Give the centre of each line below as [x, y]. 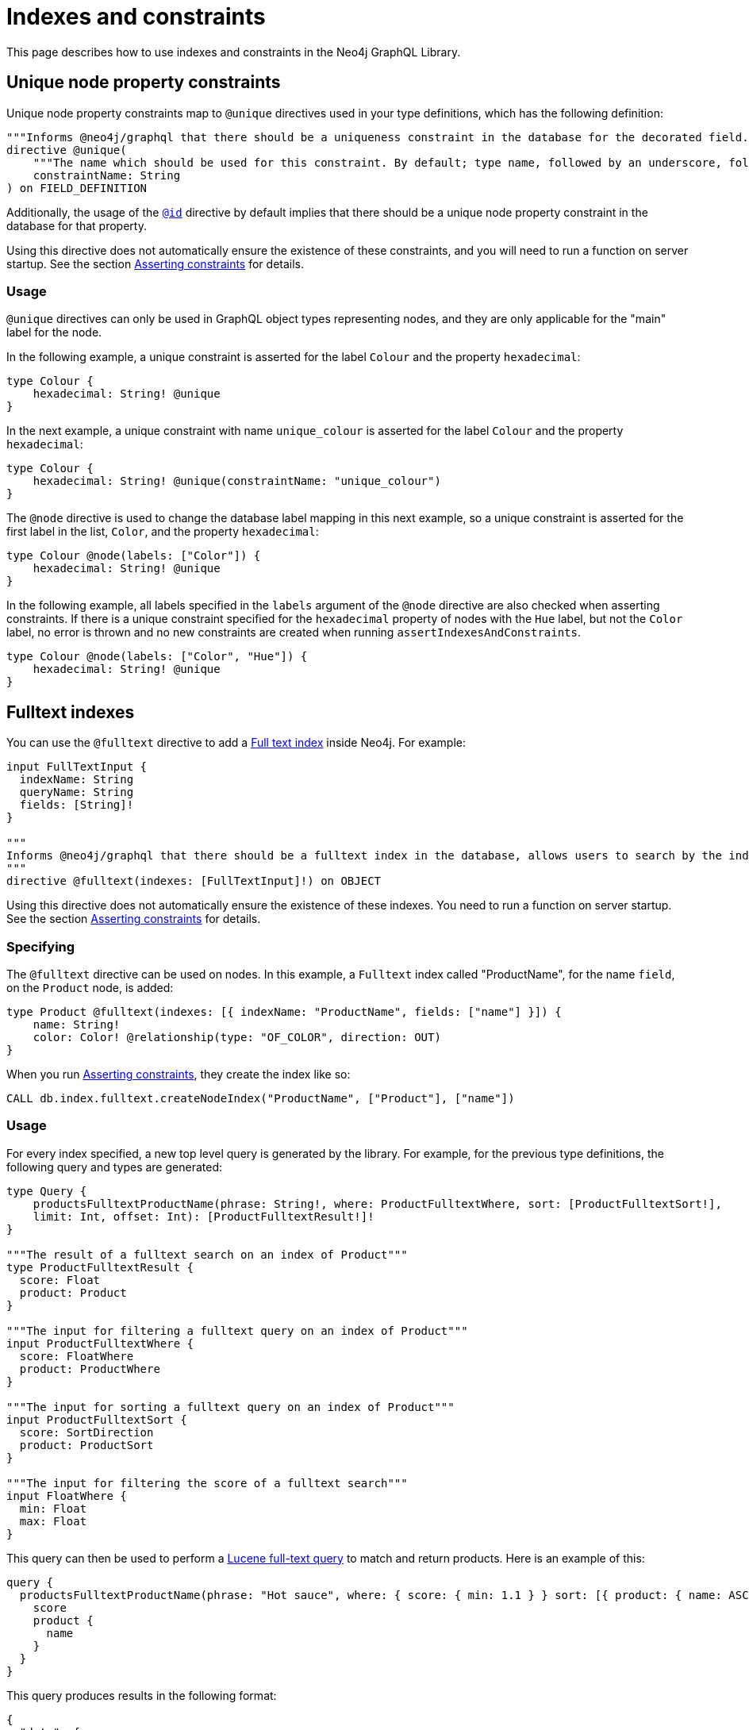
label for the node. [54, 333]
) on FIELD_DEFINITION [77, 188]
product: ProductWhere [90, 1369]
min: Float [53, 1508]
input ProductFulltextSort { [97, 1419]
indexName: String [77, 780]
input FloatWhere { [67, 1495]
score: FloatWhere [77, 1356]
